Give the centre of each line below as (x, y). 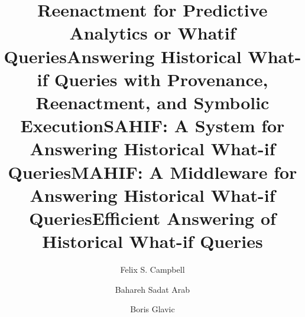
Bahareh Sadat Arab (152, 289)
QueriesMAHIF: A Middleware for (152, 171)
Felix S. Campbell (152, 269)
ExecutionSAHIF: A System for (152, 125)
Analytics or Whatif (152, 33)
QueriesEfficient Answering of (152, 218)
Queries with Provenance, (161, 79)
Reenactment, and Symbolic (152, 102)
